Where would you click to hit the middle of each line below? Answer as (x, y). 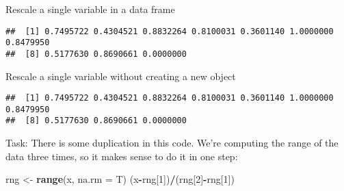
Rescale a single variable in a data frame (90, 9)
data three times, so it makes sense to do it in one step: (122, 156)
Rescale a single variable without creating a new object (121, 76)
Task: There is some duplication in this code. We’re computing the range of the (172, 143)
